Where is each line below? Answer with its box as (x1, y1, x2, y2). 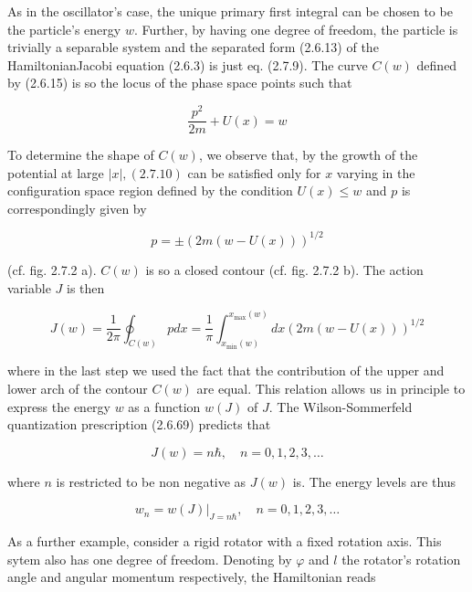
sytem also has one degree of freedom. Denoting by (7, 549, 292, 568)
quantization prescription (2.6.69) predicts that (7, 415, 271, 434)
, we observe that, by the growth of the (198, 145, 418, 164)
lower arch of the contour (7, 379, 148, 398)
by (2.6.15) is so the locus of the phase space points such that (7, 73, 352, 92)
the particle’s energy (7, 19, 121, 38)
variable (7, 278, 51, 297)
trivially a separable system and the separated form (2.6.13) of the (7, 37, 379, 57)
